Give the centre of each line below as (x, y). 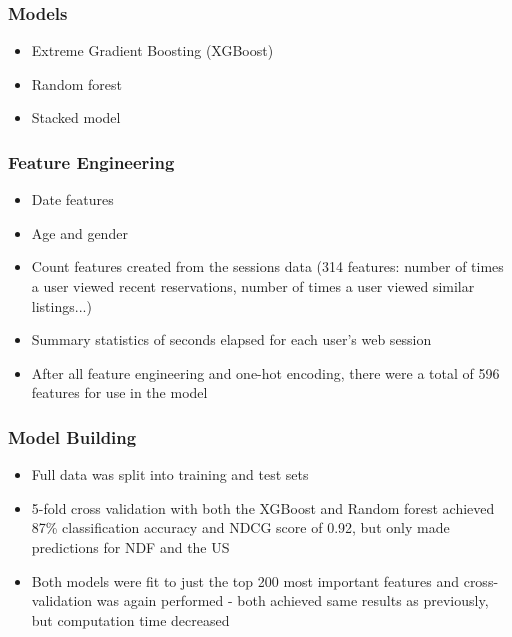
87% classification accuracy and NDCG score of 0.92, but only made (240, 527)
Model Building (72, 436)
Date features (72, 199)
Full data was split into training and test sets (170, 474)
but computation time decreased (130, 619)
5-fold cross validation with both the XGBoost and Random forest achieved (263, 507)
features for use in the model (119, 392)
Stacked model (76, 117)
